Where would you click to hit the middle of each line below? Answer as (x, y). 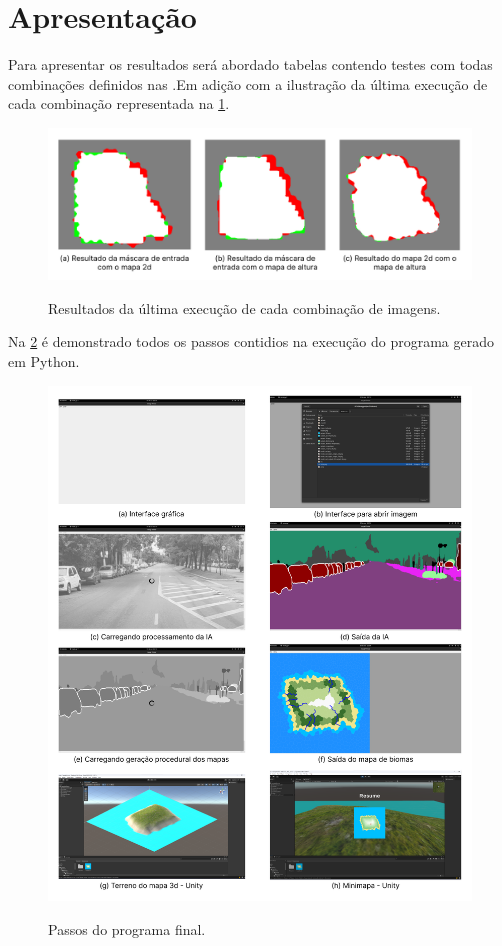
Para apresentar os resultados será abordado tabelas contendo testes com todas (250, 64)
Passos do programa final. (127, 928)
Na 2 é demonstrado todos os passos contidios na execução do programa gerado (251, 341)
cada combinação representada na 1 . (119, 103)
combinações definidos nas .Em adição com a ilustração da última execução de (248, 83)
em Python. (44, 361)
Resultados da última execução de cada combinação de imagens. (244, 307)
